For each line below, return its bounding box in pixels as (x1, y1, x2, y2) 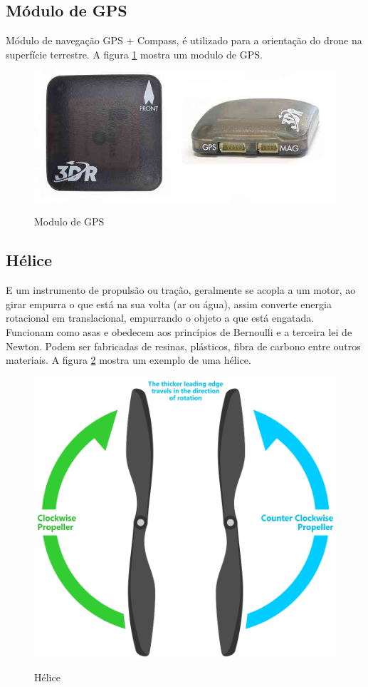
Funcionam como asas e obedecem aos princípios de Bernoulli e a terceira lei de (6, 325, 352, 340)
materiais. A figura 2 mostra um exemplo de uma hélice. (6, 352, 251, 367)
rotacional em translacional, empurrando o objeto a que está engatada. (6, 310, 315, 325)
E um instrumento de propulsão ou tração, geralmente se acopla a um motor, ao (6, 283, 356, 297)
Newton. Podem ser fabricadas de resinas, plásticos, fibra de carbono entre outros (6, 338, 361, 353)
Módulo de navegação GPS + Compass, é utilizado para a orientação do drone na (6, 33, 362, 48)
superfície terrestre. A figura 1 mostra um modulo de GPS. (6, 46, 263, 61)
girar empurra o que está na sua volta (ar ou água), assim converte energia (6, 296, 332, 311)
